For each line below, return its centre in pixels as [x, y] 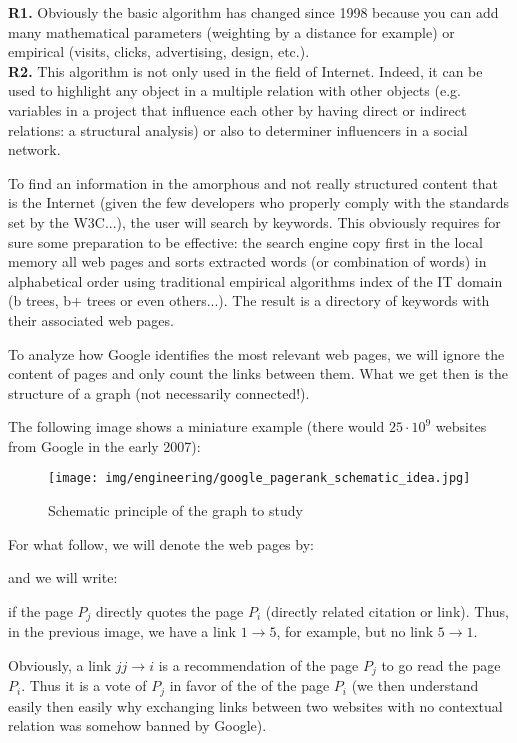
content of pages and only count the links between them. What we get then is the [258, 373]
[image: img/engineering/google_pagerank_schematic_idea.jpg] [259, 478]
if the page [40, 610]
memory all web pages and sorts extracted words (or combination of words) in [247, 261]
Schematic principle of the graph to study [175, 510]
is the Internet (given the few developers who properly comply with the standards [259, 202]
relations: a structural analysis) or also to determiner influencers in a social [238, 129]
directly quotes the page [170, 610]
